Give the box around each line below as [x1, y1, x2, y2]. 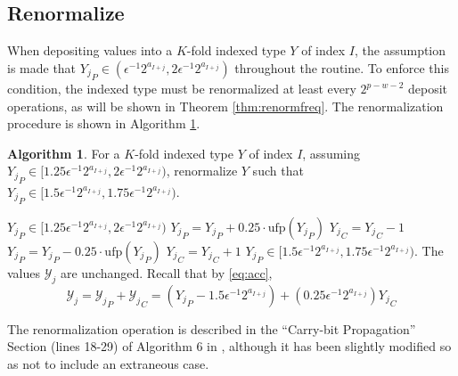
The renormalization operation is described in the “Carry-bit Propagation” [7, 319, 416, 338]
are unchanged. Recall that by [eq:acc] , [60, 263, 273, 282]
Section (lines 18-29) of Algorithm [7, 337, 192, 356]
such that [252, 161, 304, 180]
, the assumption [355, 41, 446, 60]
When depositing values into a [7, 41, 173, 60]
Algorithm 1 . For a [7, 143, 120, 162]
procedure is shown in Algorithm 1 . [7, 114, 200, 133]
